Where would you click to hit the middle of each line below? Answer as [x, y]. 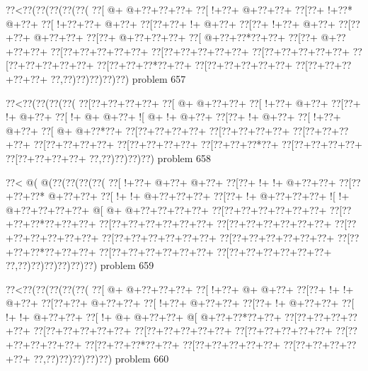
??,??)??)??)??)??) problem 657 [118, 78]
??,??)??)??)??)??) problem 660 [101, 358]
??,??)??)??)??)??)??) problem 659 [80, 265]
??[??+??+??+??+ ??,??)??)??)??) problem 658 [109, 158]
